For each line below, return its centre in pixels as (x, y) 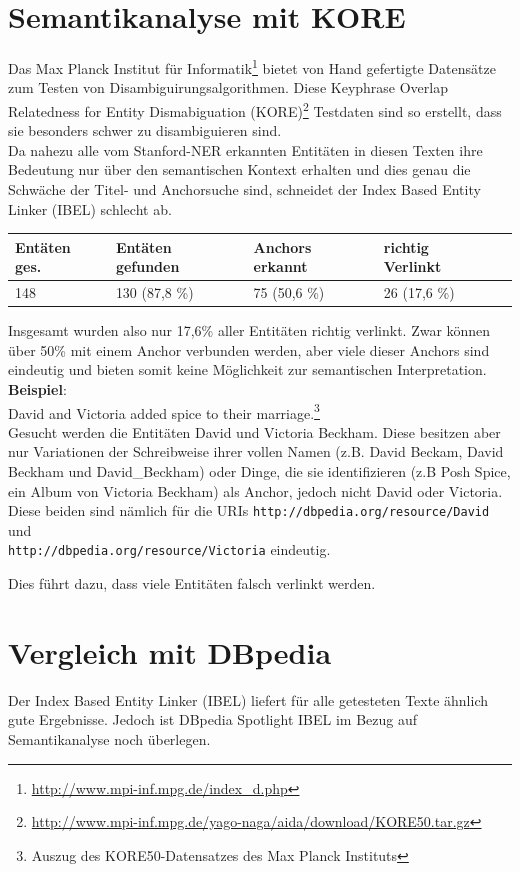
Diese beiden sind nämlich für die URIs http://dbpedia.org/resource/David (249, 510)
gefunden (147, 266)
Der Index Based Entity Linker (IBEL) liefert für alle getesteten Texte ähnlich (248, 699)
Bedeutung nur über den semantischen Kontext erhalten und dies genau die (239, 169)
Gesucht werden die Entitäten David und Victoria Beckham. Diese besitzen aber (254, 431)
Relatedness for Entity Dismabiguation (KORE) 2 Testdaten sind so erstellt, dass (255, 109)
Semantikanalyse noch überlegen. (109, 739)
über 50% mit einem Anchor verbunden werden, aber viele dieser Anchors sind (249, 349)
